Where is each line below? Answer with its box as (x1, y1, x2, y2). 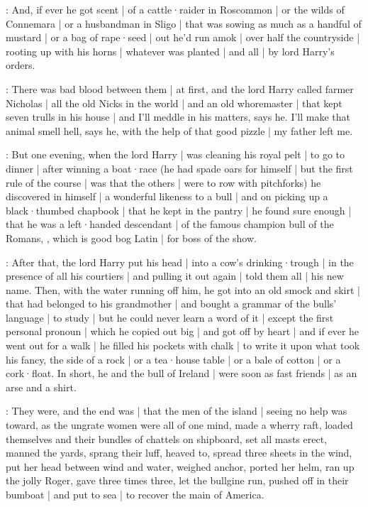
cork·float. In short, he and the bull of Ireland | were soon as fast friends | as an (6, 366, 357, 381)
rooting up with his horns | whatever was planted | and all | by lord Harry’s (6, 43, 335, 58)
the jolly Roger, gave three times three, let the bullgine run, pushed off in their (6, 473, 349, 488)
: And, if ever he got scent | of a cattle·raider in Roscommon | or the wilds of (6, 2, 345, 16)
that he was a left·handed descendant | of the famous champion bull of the (6, 217, 334, 231)
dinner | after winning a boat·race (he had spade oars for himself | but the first (6, 160, 353, 175)
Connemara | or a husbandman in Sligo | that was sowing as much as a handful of (6, 16, 362, 31)
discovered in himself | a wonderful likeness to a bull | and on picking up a (6, 189, 328, 204)
